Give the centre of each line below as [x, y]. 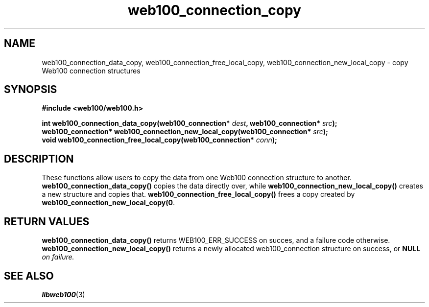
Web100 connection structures [91, 71]
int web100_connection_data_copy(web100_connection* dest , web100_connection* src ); [190, 123]
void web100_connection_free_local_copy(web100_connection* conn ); [159, 140]
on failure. [58, 257]
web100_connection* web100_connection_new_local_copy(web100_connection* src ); [185, 132]
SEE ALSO [29, 276]
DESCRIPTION [39, 159]
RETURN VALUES [47, 221]
